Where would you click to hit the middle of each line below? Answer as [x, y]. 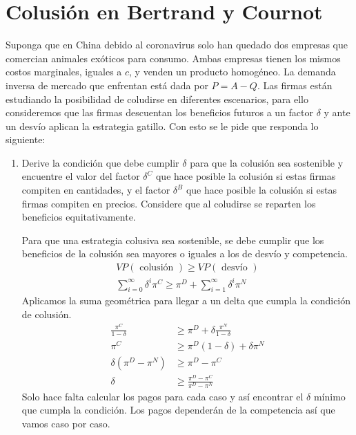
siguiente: [26, 139]
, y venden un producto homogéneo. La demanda [233, 72]
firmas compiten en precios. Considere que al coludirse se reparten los [169, 203]
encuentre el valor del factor [81, 176]
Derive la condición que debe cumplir [100, 162]
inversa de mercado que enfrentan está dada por [107, 85]
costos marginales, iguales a [64, 72]
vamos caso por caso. [66, 424]
